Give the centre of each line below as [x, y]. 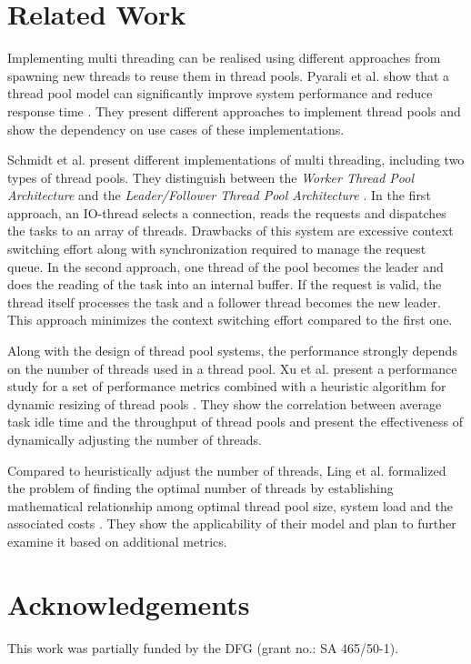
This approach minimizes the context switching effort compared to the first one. [230, 320]
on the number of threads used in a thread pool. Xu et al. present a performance [232, 368]
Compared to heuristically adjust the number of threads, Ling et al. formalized [227, 470]
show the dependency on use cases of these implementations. [176, 129]
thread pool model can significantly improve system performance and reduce [220, 93]
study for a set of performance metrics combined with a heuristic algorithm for [227, 386]
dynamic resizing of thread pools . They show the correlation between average [225, 403]
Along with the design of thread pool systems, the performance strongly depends [232, 351]
